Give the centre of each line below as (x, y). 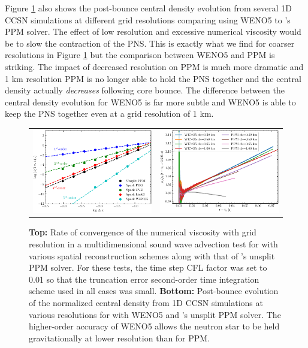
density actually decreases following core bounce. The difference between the (145, 90)
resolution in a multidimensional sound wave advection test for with (153, 243)
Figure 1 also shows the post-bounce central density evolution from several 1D (148, 8)
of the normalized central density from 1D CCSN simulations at (146, 302)
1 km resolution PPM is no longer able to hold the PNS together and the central (153, 78)
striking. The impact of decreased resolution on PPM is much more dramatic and (154, 66)
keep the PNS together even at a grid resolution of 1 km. (109, 114)
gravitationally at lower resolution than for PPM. (120, 338)
